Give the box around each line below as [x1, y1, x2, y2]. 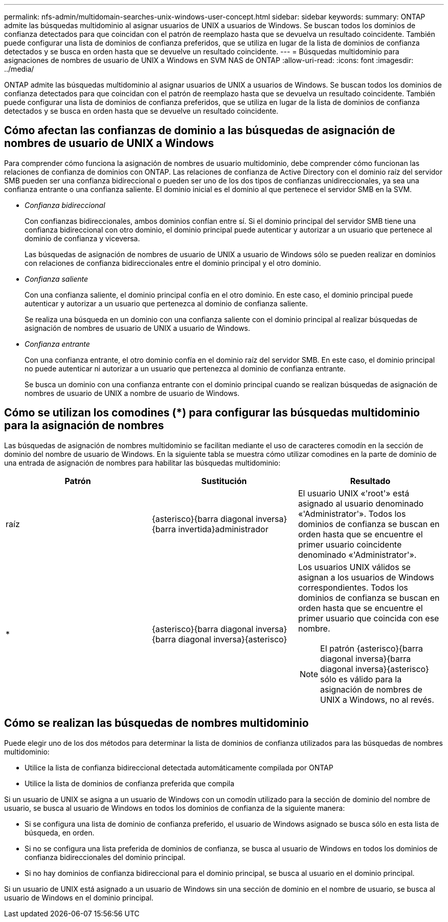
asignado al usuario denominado [298, 498, 424, 509]
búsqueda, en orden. [25, 828, 95, 837]
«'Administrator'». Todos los [298, 508, 406, 519]
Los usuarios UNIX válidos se [298, 561, 411, 572]
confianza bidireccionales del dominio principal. [25, 852, 186, 862]
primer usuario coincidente [298, 539, 402, 550]
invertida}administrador [178, 523, 268, 534]
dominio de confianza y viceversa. [25, 234, 140, 243]
